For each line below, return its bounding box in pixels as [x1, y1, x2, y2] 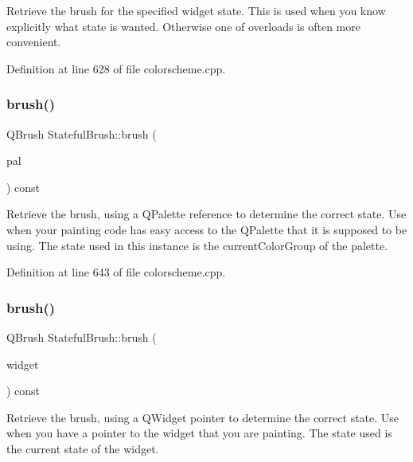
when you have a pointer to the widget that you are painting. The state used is [6, 425, 392, 441]
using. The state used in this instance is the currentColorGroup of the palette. [6, 237, 388, 253]
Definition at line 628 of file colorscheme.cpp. [6, 60, 226, 76]
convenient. [6, 33, 61, 50]
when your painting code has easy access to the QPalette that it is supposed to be [6, 221, 407, 237]
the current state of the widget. [6, 440, 159, 456]
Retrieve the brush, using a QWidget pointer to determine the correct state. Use [6, 409, 399, 425]
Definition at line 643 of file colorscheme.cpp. [6, 264, 226, 280]
